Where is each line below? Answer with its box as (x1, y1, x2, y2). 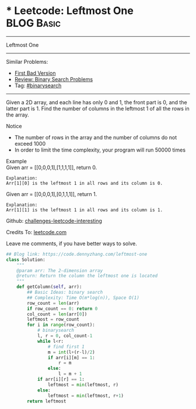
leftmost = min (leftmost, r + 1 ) (47, 393, 124, 398)
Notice (6, 122, 22, 129)
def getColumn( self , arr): (16, 284, 82, 290)
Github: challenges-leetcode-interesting (6, 217, 102, 224)
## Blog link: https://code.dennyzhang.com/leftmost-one (6, 251, 148, 257)
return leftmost (27, 398, 66, 404)
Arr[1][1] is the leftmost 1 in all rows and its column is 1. (6, 207, 163, 213)
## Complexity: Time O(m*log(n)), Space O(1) (27, 294, 140, 301)
